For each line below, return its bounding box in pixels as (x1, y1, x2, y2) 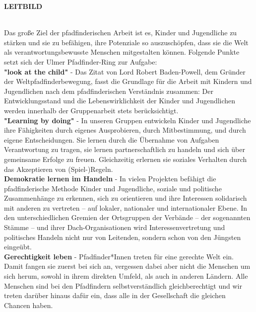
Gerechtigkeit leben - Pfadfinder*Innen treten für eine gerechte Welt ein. (4, 251, 234, 261)
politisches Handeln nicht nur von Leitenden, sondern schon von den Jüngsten (4, 232, 241, 242)
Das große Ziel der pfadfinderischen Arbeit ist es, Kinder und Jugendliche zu (4, 27, 237, 38)
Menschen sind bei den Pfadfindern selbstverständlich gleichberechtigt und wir (4, 280, 242, 291)
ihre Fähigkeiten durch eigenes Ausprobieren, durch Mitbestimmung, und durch (4, 125, 246, 135)
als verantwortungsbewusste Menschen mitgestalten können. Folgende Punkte (4, 47, 240, 57)
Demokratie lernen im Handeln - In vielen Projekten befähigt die (4, 173, 216, 184)
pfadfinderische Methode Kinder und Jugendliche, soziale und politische (4, 183, 222, 193)
